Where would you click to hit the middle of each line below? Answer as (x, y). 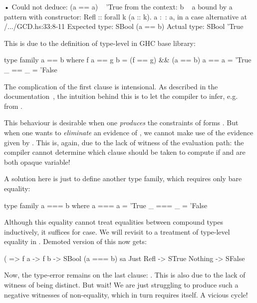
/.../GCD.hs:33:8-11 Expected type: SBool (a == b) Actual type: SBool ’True (124, 26)
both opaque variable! (37, 161)
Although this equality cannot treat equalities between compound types (114, 222)
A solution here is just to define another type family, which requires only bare (123, 178)
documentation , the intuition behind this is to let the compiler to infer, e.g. (121, 96)
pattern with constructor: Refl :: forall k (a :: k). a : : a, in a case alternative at (126, 16)
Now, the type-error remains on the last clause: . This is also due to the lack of (125, 275)
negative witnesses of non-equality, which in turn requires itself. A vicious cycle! (126, 294)
